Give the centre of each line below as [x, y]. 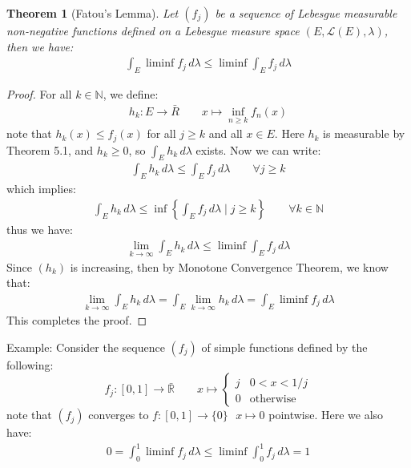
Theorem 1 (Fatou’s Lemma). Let [93, 13]
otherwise [273, 399]
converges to [119, 415]
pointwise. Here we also [326, 415]
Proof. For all [39, 94]
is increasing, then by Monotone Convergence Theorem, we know [229, 266]
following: [30, 364]
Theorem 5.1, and [50, 149]
